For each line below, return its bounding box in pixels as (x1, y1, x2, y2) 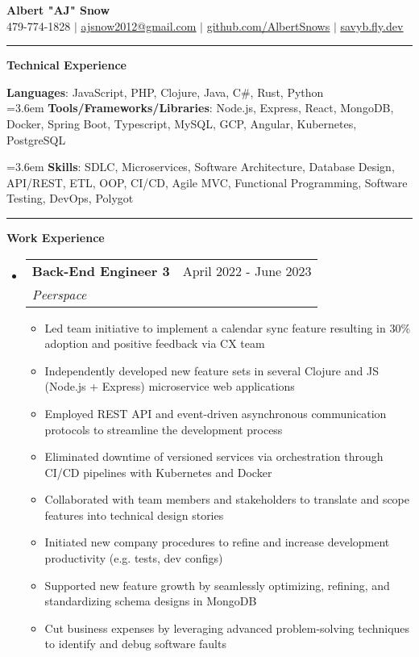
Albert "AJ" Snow (6, 2, 110, 18)
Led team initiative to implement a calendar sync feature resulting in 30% (44, 319, 411, 336)
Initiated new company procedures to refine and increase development (44, 534, 390, 550)
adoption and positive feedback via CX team (44, 335, 265, 352)
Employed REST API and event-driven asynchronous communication (44, 404, 387, 421)
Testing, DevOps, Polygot (6, 190, 134, 207)
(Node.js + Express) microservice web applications (44, 378, 295, 395)
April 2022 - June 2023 (182, 261, 312, 280)
